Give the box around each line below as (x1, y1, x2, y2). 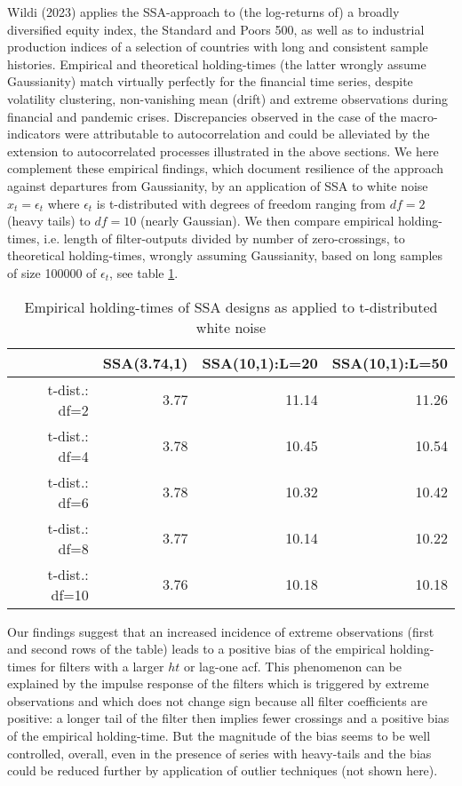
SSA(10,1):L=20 (202, 352, 318, 373)
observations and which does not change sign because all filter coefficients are (7, 691, 428, 710)
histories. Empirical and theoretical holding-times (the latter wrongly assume (7, 54, 426, 73)
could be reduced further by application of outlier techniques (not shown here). (7, 761, 438, 780)
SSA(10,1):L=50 (331, 352, 448, 373)
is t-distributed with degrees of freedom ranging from (96, 194, 386, 212)
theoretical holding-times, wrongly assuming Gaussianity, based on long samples (7, 246, 443, 265)
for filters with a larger (40, 656, 164, 675)
